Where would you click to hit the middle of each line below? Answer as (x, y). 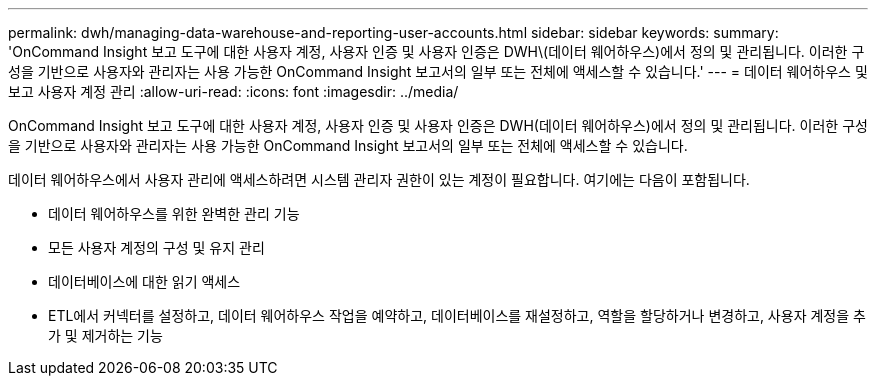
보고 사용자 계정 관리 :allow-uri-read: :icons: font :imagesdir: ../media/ (233, 91)
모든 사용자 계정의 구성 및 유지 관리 (156, 247)
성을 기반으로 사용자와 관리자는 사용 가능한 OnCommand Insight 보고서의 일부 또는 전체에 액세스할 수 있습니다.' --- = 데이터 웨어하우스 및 (438, 71)
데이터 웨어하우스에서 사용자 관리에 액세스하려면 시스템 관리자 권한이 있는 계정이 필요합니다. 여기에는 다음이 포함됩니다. (379, 179)
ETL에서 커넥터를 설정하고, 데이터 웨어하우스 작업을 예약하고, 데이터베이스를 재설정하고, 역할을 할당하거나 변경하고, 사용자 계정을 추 (457, 315)
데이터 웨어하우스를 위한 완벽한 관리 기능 (174, 213)
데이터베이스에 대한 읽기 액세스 (144, 281)
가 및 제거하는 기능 (105, 335)
